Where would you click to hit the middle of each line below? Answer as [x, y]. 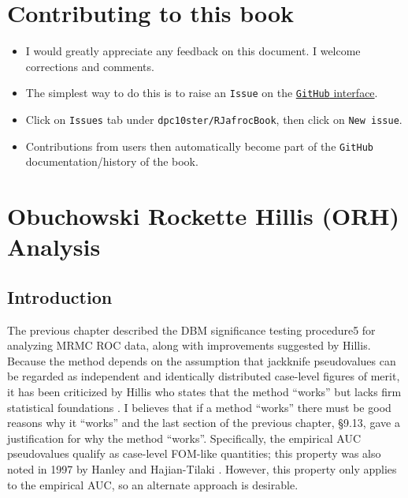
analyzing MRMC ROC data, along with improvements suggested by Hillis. [189, 345]
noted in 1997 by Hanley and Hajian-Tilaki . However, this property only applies [202, 468]
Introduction [60, 296]
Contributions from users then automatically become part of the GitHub [199, 146]
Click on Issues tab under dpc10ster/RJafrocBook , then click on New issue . [214, 119]
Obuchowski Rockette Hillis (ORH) [204, 216]
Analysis [54, 247]
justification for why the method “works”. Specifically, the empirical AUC [184, 438]
